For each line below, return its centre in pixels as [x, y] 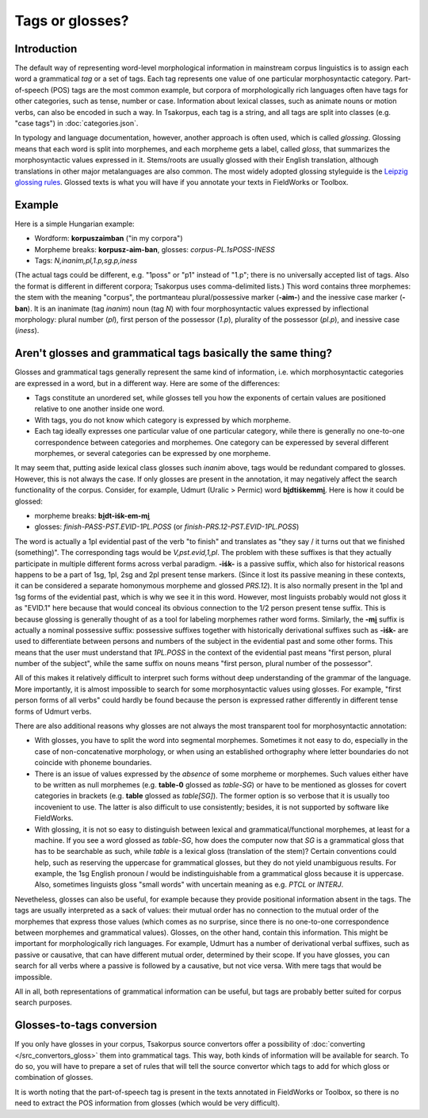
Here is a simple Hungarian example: [75, 224]
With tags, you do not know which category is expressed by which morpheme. [162, 419]
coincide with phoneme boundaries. [93, 763]
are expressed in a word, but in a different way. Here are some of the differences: [147, 383]
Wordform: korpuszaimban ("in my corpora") [109, 239]
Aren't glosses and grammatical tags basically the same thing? [174, 353]
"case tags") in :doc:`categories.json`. [76, 124]
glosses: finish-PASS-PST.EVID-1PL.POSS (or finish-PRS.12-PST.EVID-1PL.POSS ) [167, 526]
